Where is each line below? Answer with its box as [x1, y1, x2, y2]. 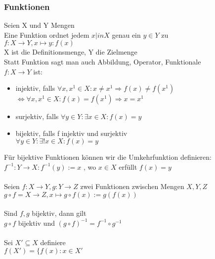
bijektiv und [18, 217, 55, 228]
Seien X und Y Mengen [4, 20, 75, 30]
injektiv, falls [15, 83, 55, 93]
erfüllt [119, 161, 137, 172]
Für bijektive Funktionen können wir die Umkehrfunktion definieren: [4, 152, 212, 162]
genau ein [112, 29, 141, 40]
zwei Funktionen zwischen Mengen [80, 181, 184, 192]
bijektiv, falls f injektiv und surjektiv [15, 128, 128, 138]
